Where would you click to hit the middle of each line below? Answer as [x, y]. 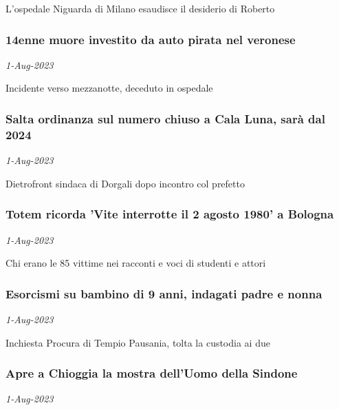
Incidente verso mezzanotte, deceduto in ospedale [109, 88]
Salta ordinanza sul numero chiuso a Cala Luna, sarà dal [165, 118]
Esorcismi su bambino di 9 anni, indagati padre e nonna [164, 293]
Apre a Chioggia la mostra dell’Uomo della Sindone [152, 373]
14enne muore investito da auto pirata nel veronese [151, 39]
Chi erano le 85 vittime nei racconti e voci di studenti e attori [136, 263]
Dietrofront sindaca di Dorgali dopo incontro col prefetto [125, 183]
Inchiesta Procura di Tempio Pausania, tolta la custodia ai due [138, 342]
